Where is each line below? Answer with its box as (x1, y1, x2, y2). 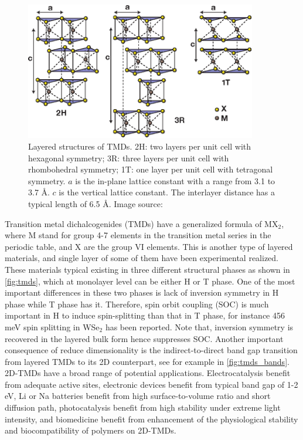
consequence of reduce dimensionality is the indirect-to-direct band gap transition (5, 344, 298, 356)
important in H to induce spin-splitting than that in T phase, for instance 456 (5, 309, 285, 321)
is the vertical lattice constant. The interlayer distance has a (59, 186, 275, 198)
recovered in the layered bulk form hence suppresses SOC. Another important (5, 332, 284, 344)
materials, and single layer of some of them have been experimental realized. (5, 252, 279, 264)
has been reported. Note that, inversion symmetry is (105, 320, 294, 333)
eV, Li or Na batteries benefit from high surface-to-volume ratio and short (5, 390, 271, 402)
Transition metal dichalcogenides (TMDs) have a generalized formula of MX (5, 217, 278, 229)
